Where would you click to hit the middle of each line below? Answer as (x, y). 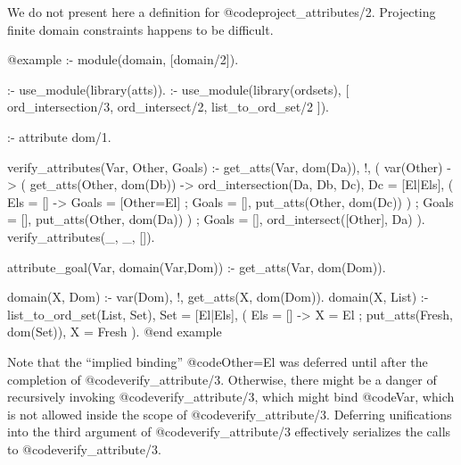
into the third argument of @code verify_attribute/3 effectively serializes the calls (229, 432)
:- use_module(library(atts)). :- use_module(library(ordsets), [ (178, 89)
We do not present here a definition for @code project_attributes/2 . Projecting (222, 12)
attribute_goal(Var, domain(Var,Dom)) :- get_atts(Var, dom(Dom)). (197, 266)
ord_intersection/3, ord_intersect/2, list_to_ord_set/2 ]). (169, 107)
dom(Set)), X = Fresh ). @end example (115, 332)
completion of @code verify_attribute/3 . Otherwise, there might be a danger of (222, 379)
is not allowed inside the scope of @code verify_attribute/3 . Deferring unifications (230, 414)
